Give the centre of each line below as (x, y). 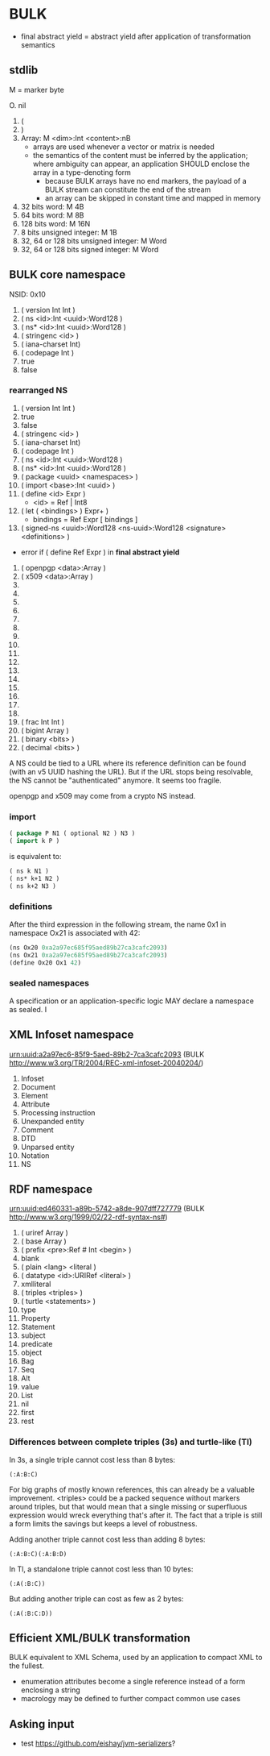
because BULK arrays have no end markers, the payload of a (146, 181)
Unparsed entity (47, 1147)
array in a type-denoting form (82, 172)
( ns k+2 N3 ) (33, 886)
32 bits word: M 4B (52, 206)
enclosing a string (51, 1690)
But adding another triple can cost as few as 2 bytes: (96, 1598)
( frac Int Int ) (43, 721)
